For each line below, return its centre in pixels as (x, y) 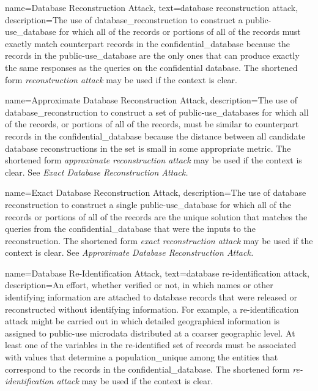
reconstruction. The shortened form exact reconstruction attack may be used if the (159, 240)
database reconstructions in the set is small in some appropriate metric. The (148, 148)
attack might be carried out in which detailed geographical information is (142, 321)
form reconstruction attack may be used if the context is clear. (121, 79)
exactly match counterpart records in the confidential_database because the (147, 43)
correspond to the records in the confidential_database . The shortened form (147, 369)
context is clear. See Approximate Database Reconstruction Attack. (129, 252)
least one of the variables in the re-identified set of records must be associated (151, 345)
